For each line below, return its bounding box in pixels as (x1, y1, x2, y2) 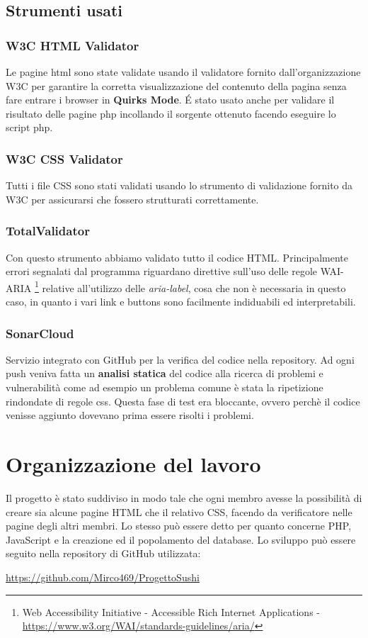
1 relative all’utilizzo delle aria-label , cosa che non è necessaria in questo (35, 278, 346, 295)
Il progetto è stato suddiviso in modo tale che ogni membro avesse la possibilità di (6, 490, 362, 505)
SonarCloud (6, 324, 74, 342)
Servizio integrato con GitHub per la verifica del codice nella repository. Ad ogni (6, 352, 355, 366)
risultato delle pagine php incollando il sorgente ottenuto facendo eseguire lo (6, 106, 336, 121)
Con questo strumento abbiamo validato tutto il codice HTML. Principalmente (6, 250, 349, 264)
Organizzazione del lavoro (6, 449, 261, 478)
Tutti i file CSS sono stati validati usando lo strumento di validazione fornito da (6, 178, 353, 193)
